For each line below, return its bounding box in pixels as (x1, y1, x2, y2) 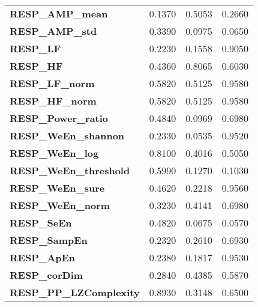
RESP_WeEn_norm (10, 198, 110, 212)
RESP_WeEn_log (10, 146, 99, 160)
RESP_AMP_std (10, 24, 97, 38)
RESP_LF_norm (10, 76, 95, 90)
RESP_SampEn (10, 233, 88, 247)
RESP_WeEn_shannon (10, 129, 125, 142)
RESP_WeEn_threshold (10, 163, 130, 177)
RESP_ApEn (10, 251, 76, 264)
